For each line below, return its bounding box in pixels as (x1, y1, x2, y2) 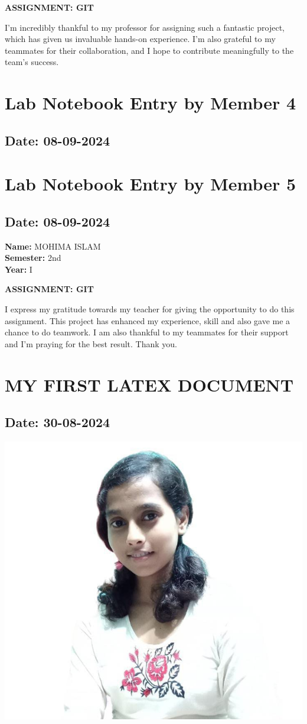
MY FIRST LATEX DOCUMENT (5, 372, 294, 396)
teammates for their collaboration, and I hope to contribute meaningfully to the (5, 44, 294, 56)
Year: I (5, 263, 32, 275)
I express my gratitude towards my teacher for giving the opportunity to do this (5, 303, 295, 315)
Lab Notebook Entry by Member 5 (5, 172, 296, 196)
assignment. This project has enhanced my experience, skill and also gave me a (5, 314, 290, 327)
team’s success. (5, 56, 59, 68)
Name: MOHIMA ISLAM (5, 240, 101, 252)
